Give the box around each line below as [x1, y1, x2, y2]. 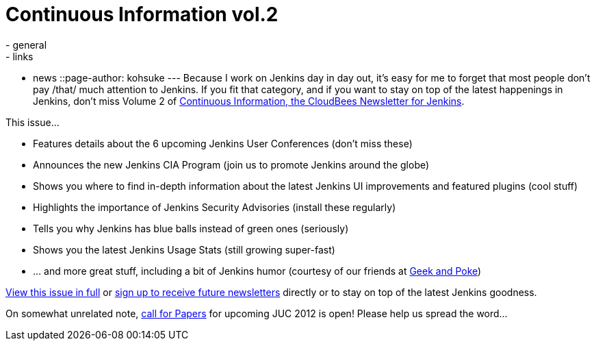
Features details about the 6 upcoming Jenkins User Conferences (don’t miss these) [33, 137, 413, 149]
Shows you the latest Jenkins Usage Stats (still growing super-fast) [33, 243, 335, 256]
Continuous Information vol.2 [5, 3, 278, 26]
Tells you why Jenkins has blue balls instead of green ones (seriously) [33, 222, 349, 234]
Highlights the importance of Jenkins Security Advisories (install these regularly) [33, 201, 396, 213]
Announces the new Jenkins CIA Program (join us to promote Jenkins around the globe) [33, 158, 430, 171]
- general [5, 38, 47, 51]
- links [5, 50, 34, 62]
